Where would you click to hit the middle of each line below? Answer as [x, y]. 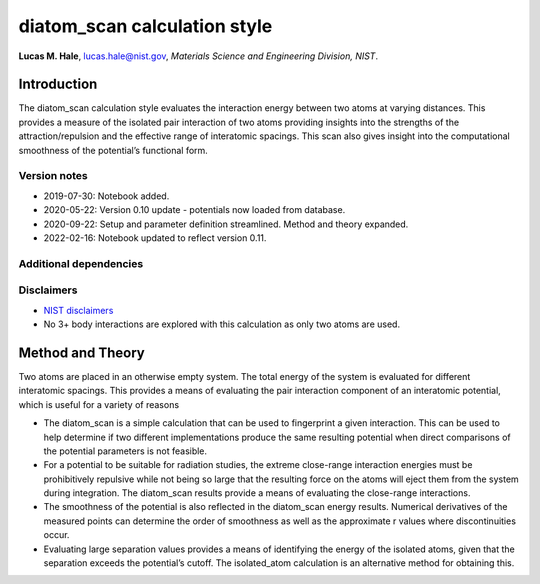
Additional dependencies [81, 263]
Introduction [58, 84]
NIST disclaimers [78, 310]
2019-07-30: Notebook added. [106, 196]
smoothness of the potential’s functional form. [113, 150]
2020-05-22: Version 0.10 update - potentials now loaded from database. [194, 210]
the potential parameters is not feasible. [125, 451]
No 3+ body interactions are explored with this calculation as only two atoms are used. [221, 324]
